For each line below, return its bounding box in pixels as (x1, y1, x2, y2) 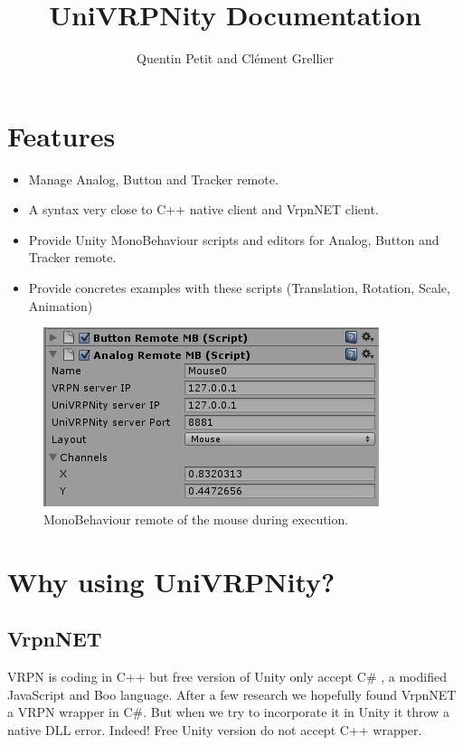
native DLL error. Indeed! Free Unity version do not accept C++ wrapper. (7, 720, 422, 739)
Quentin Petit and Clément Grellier (137, 49, 334, 68)
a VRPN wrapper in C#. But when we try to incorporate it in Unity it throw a (7, 703, 449, 721)
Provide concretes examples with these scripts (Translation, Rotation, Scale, (28, 278, 450, 297)
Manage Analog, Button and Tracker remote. (28, 169, 279, 188)
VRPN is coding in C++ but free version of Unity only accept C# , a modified (7, 666, 447, 685)
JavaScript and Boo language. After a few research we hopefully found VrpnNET (7, 684, 457, 703)
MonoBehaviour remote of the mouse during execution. (43, 509, 349, 528)
